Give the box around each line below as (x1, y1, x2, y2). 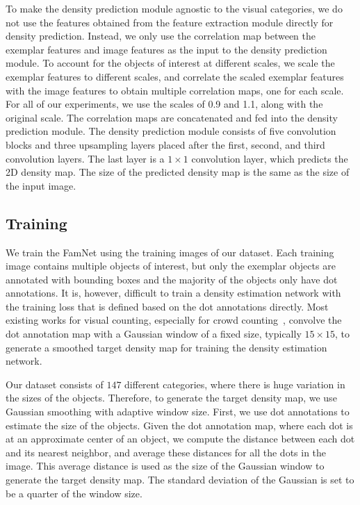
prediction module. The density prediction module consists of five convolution (6, 124, 336, 138)
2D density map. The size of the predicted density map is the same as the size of (6, 165, 350, 179)
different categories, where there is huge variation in (124, 376, 345, 391)
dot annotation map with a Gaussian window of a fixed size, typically (6, 326, 302, 341)
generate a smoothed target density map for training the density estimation (6, 340, 327, 354)
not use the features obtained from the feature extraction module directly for (6, 15, 334, 29)
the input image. (6, 178, 76, 192)
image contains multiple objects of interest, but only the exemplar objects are (6, 258, 336, 273)
